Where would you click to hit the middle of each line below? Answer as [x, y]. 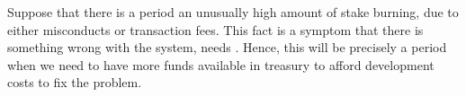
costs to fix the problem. [75, 82]
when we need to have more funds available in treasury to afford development [221, 64]
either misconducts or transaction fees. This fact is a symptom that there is [215, 29]
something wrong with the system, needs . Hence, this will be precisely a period [227, 47]
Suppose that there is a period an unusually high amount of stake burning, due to [233, 12]
